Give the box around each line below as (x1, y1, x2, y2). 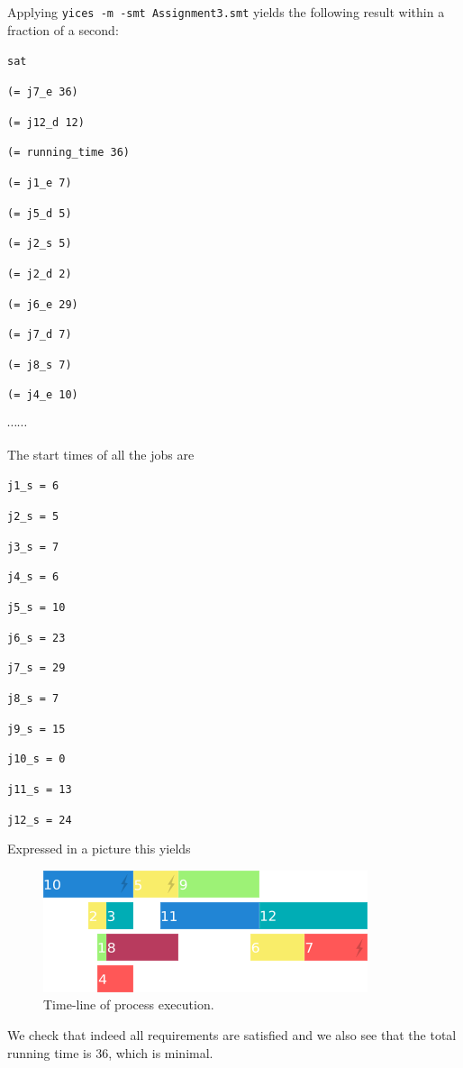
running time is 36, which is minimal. (7, 1043, 213, 1062)
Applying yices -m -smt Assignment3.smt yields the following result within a (7, 3, 445, 21)
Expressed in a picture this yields (7, 839, 191, 858)
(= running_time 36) (7, 146, 131, 160)
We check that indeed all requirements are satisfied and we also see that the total (7, 1025, 457, 1044)
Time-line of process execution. (43, 995, 214, 1014)
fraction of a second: (7, 20, 119, 39)
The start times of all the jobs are (7, 444, 195, 463)
